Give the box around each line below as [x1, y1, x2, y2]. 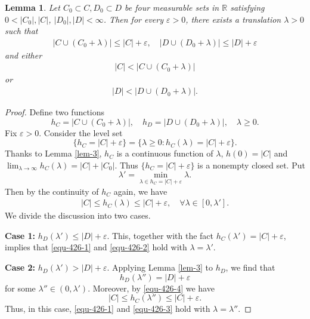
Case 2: [5, 261, 36, 274]
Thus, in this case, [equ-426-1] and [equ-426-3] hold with [5, 302, 210, 315]
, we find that [225, 261, 275, 274]
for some [5, 281, 36, 294]
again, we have [113, 185, 168, 197]
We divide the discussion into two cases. [5, 209, 151, 222]
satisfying [230, 1, 265, 13]
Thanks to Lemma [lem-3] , [5, 147, 102, 159]
